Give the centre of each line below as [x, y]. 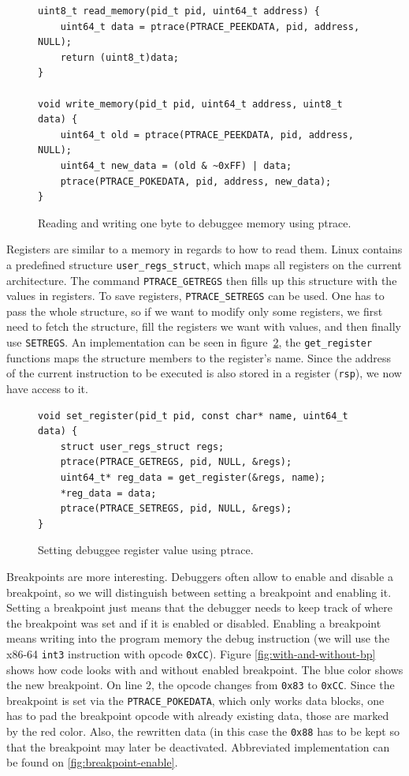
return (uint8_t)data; [119, 57]
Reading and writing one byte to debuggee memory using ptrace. [195, 222]
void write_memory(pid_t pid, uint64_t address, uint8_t [190, 104]
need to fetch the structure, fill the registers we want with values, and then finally [204, 326]
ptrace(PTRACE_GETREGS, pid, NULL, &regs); [176, 462]
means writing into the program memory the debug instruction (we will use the [198, 638]
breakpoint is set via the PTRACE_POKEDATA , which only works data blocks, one [195, 700]
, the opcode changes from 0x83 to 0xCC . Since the [273, 685]
